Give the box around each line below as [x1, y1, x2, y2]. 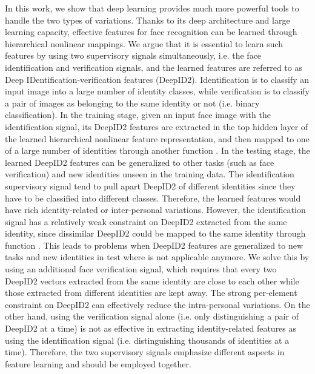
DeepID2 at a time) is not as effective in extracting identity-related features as [5, 322, 297, 335]
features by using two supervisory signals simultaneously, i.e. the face [5, 49, 262, 62]
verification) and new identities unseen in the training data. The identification [5, 168, 294, 180]
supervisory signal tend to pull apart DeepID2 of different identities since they [5, 179, 296, 192]
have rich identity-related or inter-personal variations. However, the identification [5, 203, 306, 216]
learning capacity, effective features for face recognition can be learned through [5, 25, 297, 38]
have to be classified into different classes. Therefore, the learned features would [5, 191, 301, 204]
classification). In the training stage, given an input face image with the [5, 108, 271, 121]
